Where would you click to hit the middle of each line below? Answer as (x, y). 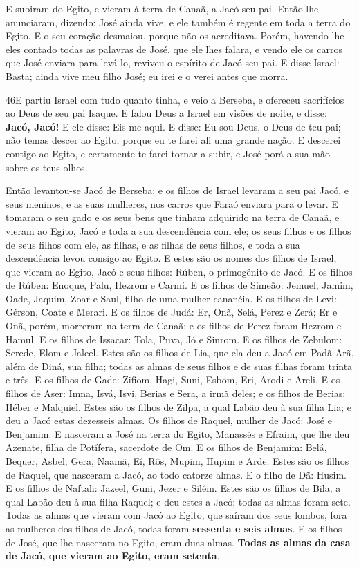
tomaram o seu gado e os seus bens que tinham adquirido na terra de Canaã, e (173, 217)
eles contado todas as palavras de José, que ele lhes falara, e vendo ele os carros (174, 49)
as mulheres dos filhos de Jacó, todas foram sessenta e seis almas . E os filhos (174, 528)
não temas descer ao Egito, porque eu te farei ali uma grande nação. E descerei (173, 140)
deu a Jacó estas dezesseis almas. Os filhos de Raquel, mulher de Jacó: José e (169, 420)
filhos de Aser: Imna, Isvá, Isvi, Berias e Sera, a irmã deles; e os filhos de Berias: (176, 393)
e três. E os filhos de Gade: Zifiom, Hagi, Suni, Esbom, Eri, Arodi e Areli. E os (173, 379)
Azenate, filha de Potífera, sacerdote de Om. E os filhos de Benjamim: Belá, (166, 447)
